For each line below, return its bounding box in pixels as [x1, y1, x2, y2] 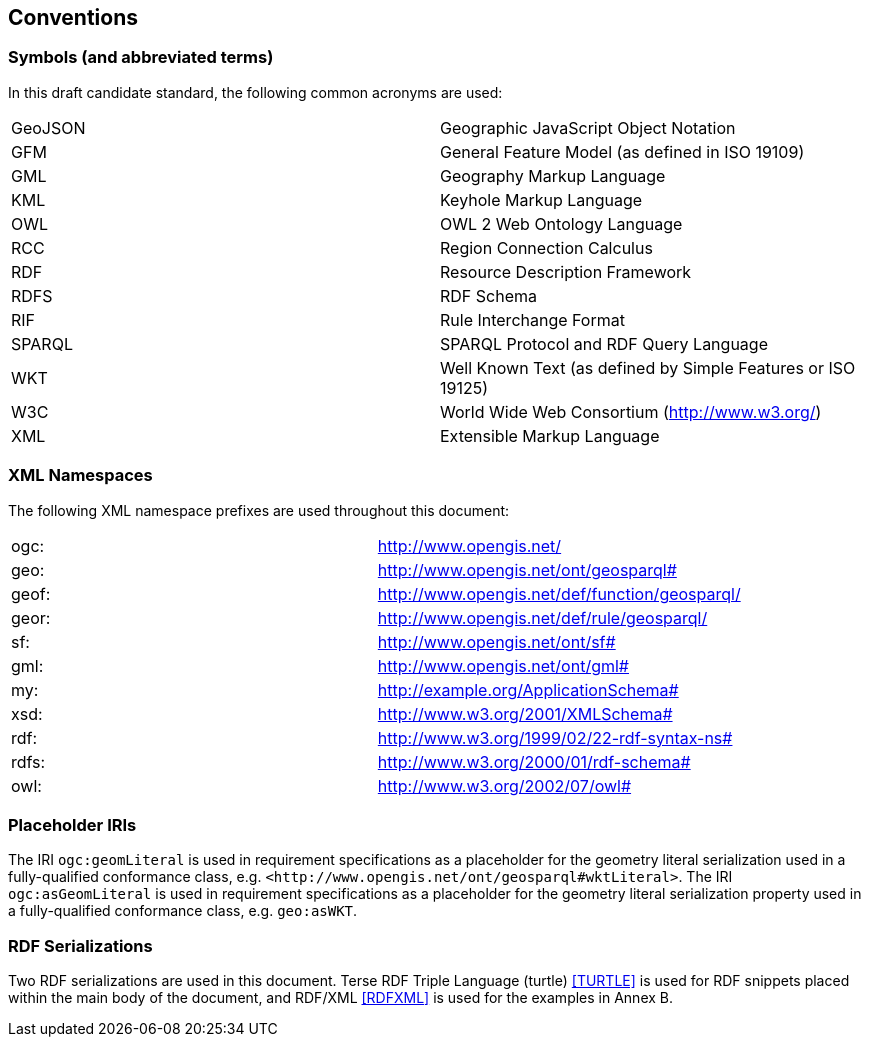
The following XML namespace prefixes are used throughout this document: [8, 501, 510, 519]
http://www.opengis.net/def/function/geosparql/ [377, 583, 741, 604]
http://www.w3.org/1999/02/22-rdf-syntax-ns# [377, 727, 733, 748]
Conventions [8, 5, 139, 30]
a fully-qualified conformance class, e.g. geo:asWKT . [8, 902, 358, 920]
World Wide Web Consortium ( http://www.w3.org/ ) [440, 401, 822, 422]
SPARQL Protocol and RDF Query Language [440, 333, 768, 354]
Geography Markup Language [440, 165, 666, 186]
